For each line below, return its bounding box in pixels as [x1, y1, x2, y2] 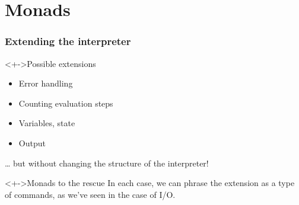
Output [18, 136, 46, 149]
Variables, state [18, 117, 75, 129]
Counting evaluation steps [18, 97, 113, 109]
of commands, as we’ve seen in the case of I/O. [5, 188, 176, 200]
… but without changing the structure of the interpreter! [5, 156, 209, 169]
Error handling [18, 77, 73, 89]
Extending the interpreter [5, 34, 131, 49]
